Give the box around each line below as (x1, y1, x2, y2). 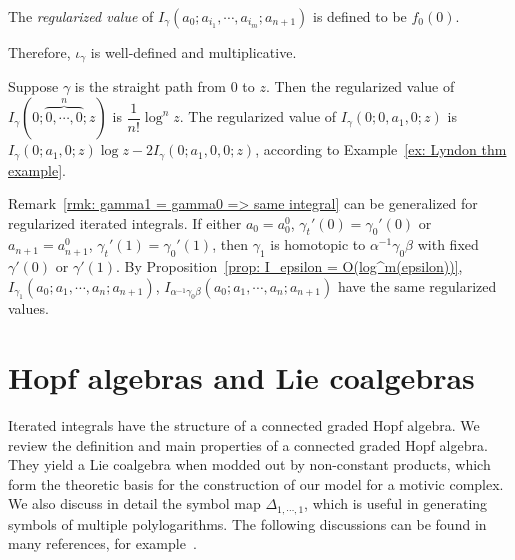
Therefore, (8, 42, 71, 62)
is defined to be (312, 6, 407, 26)
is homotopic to (270, 234, 366, 255)
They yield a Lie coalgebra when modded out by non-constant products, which (8, 454, 491, 475)
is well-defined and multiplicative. (90, 42, 297, 62)
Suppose (8, 76, 59, 97)
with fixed (417, 234, 479, 255)
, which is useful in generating (304, 493, 488, 514)
